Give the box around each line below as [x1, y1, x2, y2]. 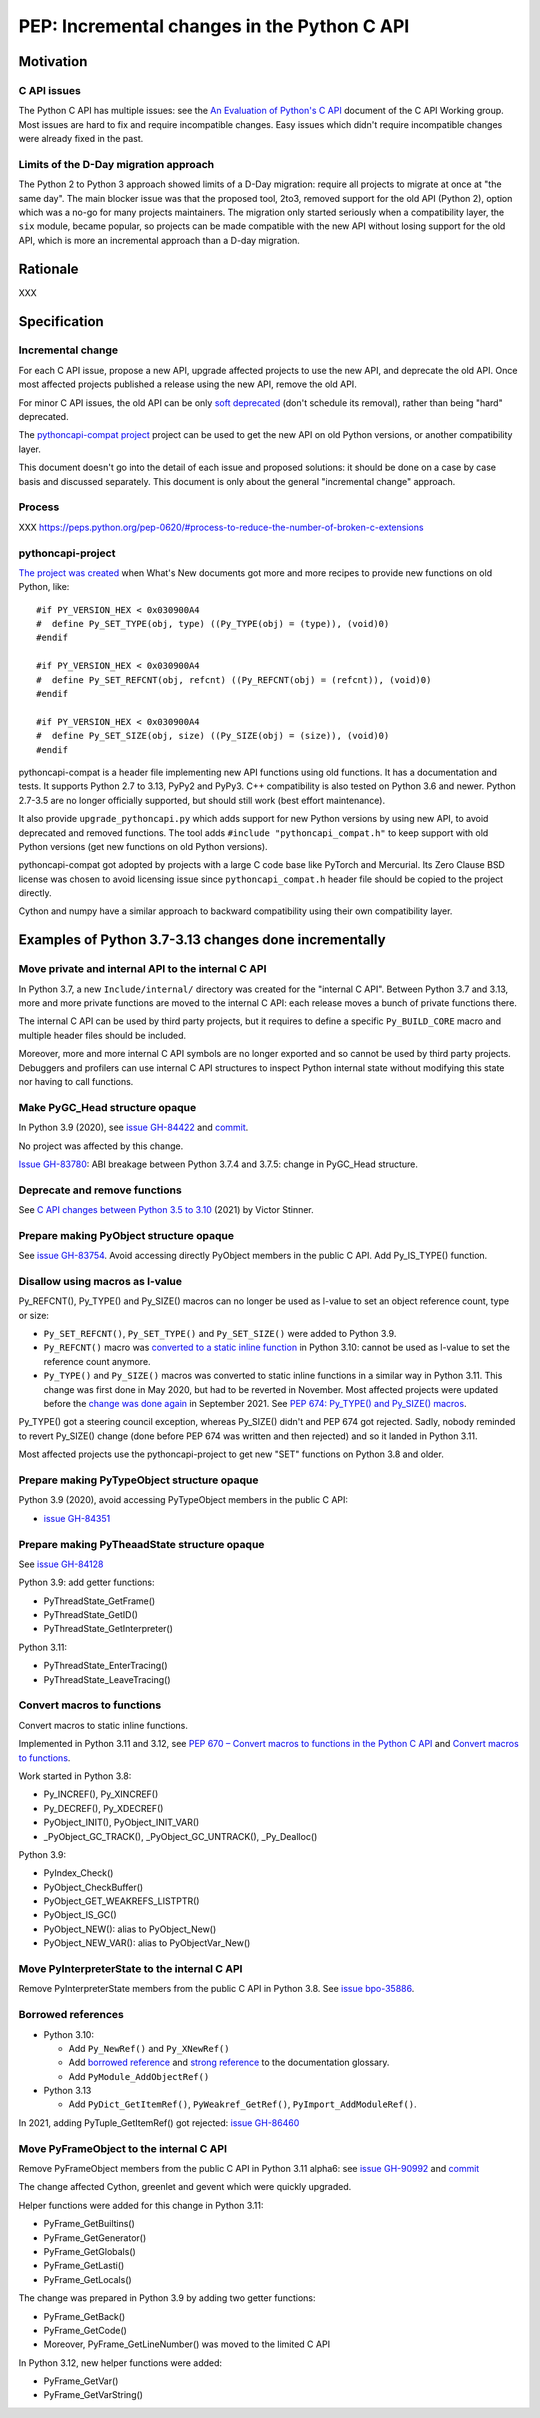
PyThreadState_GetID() [43, 1609, 139, 1621]
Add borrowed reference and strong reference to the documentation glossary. [68, 2056, 390, 2069]
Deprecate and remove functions [18, 1183, 182, 1197]
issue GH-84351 [43, 1512, 111, 1524]
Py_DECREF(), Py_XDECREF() [43, 1802, 164, 1814]
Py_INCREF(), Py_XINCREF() [43, 1788, 159, 1800]
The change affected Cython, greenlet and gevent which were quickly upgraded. [18, 2181, 352, 2193]
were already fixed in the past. [18, 133, 144, 145]
